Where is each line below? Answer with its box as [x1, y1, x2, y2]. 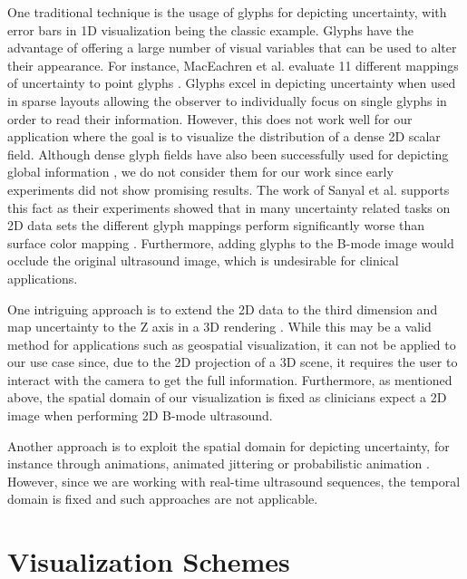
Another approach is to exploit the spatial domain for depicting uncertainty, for [7, 436, 450, 455]
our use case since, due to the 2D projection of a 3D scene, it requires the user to [7, 352, 458, 372]
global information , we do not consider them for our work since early [7, 162, 394, 181]
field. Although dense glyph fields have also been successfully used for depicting [7, 144, 449, 163]
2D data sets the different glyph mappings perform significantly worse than [7, 216, 425, 235]
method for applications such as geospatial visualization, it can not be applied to [7, 334, 456, 353]
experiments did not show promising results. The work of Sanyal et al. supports [7, 179, 450, 198]
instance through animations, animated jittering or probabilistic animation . [7, 454, 430, 473]
